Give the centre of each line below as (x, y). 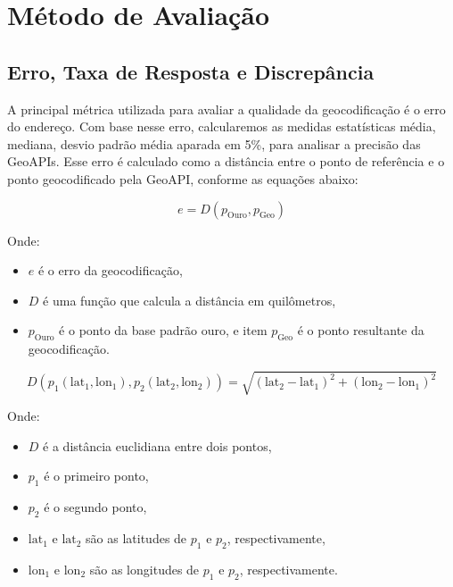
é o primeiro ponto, (96, 476)
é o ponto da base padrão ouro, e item (163, 330)
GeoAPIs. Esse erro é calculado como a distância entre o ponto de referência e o (226, 161)
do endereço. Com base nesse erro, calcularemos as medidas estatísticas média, (222, 126)
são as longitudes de (144, 569)
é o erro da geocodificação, (110, 270)
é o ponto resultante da (361, 330)
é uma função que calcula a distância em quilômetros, (189, 300)
